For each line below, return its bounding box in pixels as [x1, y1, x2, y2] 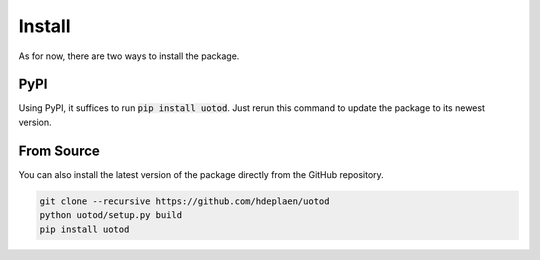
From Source [18, 142, 100, 159]
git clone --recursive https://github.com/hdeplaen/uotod [39, 195, 330, 207]
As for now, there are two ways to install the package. [18, 50, 240, 62]
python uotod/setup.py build [39, 210, 183, 221]
